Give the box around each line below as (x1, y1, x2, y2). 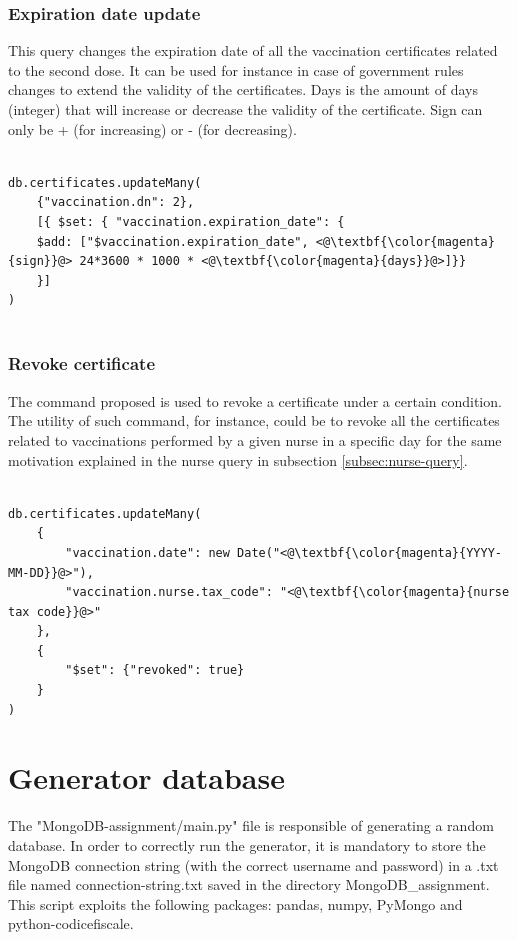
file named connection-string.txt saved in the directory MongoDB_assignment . (8, 874, 490, 895)
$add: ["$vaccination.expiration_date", (36, 234, 309, 249)
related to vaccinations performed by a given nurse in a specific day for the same (8, 429, 502, 450)
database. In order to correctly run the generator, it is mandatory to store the (8, 834, 486, 855)
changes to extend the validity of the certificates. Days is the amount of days (8, 79, 478, 100)
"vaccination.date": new (65, 545, 230, 560)
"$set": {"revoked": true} (65, 663, 245, 678)
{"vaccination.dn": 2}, (36, 195, 195, 210)
